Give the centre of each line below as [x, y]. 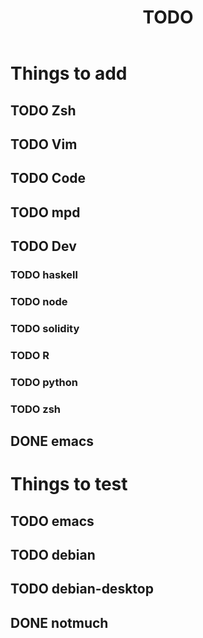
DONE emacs [52, 441]
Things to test [69, 484]
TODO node [39, 301]
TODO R [30, 355]
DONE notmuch [59, 622]
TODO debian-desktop [82, 589]
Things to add [69, 73]
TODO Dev [43, 246]
